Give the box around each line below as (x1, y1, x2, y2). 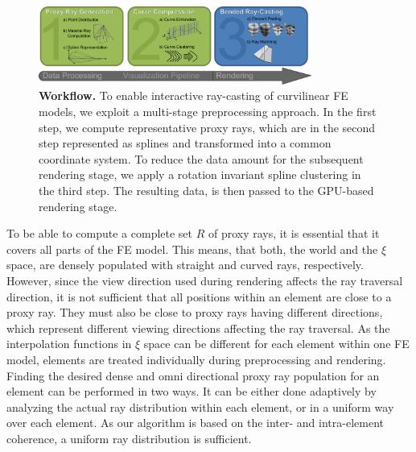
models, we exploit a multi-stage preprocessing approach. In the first (39, 103, 377, 119)
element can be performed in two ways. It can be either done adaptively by (6, 383, 377, 400)
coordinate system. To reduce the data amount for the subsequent (39, 150, 364, 167)
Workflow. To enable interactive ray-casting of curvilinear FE (39, 87, 348, 104)
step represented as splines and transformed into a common (39, 135, 332, 151)
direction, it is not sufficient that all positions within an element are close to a (6, 288, 392, 305)
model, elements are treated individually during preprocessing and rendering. (6, 350, 386, 367)
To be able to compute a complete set (6, 225, 193, 242)
